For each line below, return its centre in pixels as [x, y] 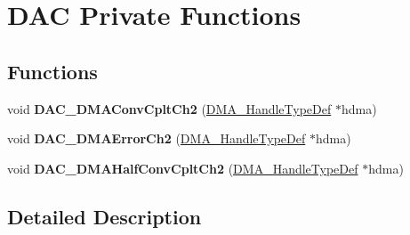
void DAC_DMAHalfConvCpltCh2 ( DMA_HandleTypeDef [183, 168]
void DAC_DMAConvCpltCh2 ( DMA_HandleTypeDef [169, 108]
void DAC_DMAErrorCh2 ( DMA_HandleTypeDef [157, 138]
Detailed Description [105, 216]
